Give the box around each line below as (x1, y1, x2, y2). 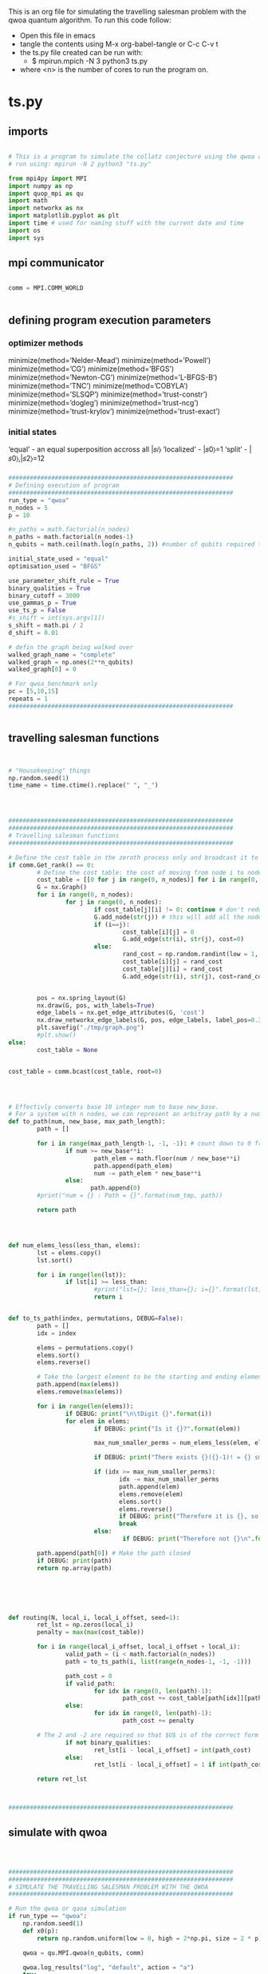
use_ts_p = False (8, 607, 66, 615)
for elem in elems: (65, 1417, 130, 1426)
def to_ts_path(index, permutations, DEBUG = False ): (8, 1314, 183, 1322)
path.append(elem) (118, 1482, 180, 1490)
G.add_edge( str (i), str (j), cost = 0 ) (122, 935, 245, 943)
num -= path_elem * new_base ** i (93, 1169, 202, 1178)
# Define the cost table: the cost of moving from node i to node (37, 868, 262, 876)
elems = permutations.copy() (37, 1343, 134, 1352)
